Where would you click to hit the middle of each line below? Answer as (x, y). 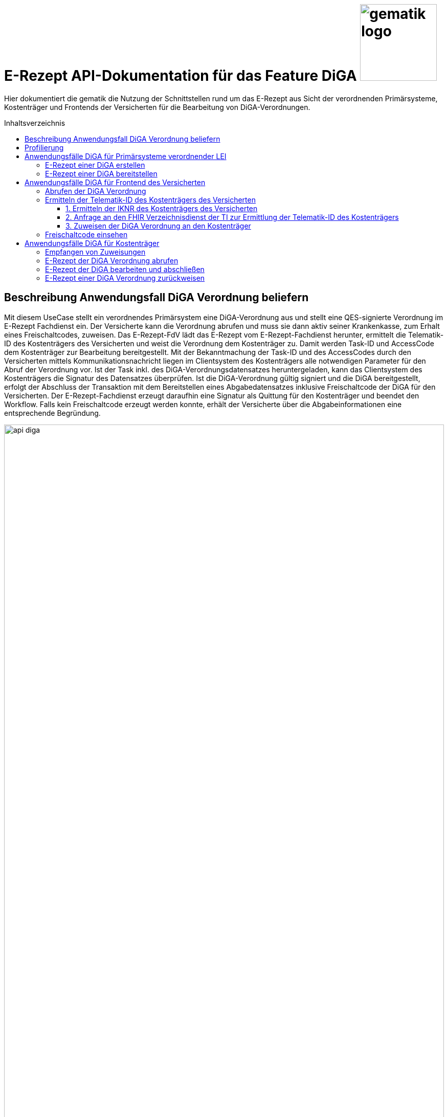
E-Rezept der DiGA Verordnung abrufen (112, 260)
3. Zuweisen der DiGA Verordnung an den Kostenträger (158, 226)
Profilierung (44, 147)
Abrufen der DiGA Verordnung (96, 191)
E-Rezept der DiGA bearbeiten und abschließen (125, 269)
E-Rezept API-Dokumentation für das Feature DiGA (181, 76)
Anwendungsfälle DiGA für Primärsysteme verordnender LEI (126, 156)
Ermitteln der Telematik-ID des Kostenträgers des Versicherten (150, 199)
